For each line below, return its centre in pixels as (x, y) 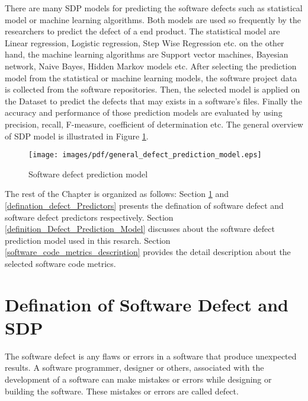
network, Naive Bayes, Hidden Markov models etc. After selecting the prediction (151, 66)
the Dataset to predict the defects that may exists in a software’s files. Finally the (153, 101)
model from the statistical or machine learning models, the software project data (151, 77)
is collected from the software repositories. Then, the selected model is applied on (153, 89)
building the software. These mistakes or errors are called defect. (122, 391)
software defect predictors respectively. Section (89, 217)
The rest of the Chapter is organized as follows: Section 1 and (117, 194)
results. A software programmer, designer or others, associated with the (134, 367)
